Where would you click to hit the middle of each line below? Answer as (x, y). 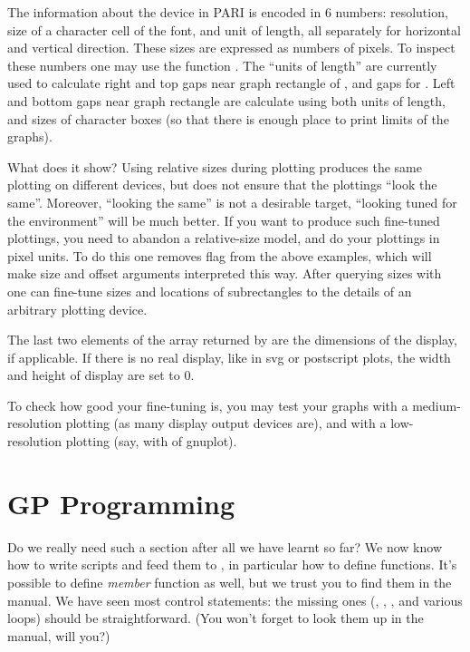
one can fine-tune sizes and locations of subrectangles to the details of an (210, 291)
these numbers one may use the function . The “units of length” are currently (222, 65)
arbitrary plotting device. (77, 309)
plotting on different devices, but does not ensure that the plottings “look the (222, 185)
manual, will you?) (59, 635)
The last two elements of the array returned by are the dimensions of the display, (232, 340)
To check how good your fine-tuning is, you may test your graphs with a (208, 405)
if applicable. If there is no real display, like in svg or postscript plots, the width (229, 357)
